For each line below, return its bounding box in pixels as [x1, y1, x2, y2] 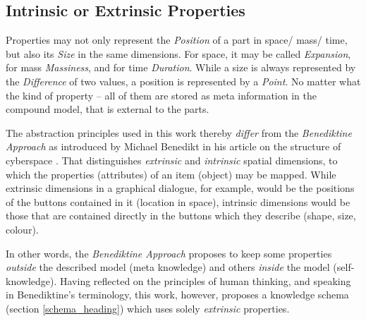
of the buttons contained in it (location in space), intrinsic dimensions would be [6, 194, 350, 209]
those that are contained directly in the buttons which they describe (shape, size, [6, 208, 356, 223]
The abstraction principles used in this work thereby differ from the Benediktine [6, 125, 352, 140]
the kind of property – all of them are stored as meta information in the [6, 87, 317, 102]
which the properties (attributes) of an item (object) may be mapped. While [6, 166, 336, 181]
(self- [333, 260, 355, 274]
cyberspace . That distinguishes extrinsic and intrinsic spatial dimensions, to [6, 152, 338, 167]
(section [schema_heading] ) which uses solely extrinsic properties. [6, 301, 290, 315]
